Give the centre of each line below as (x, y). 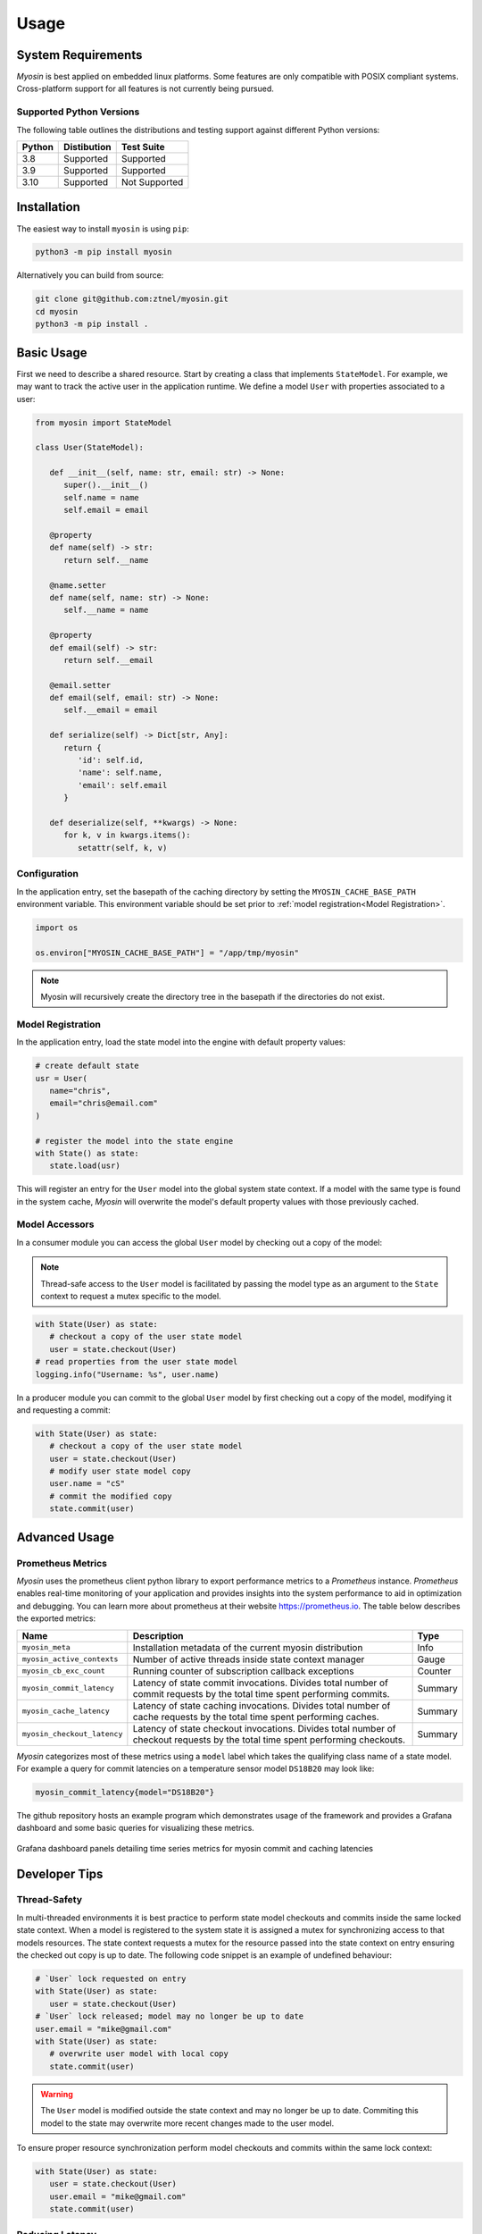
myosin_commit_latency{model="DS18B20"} (125, 1792)
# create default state (87, 1066)
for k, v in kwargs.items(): (127, 835)
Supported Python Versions (78, 112)
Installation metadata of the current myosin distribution (248, 1647)
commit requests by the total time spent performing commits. (261, 1693)
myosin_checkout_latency (72, 1734)
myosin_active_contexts (70, 1659)
